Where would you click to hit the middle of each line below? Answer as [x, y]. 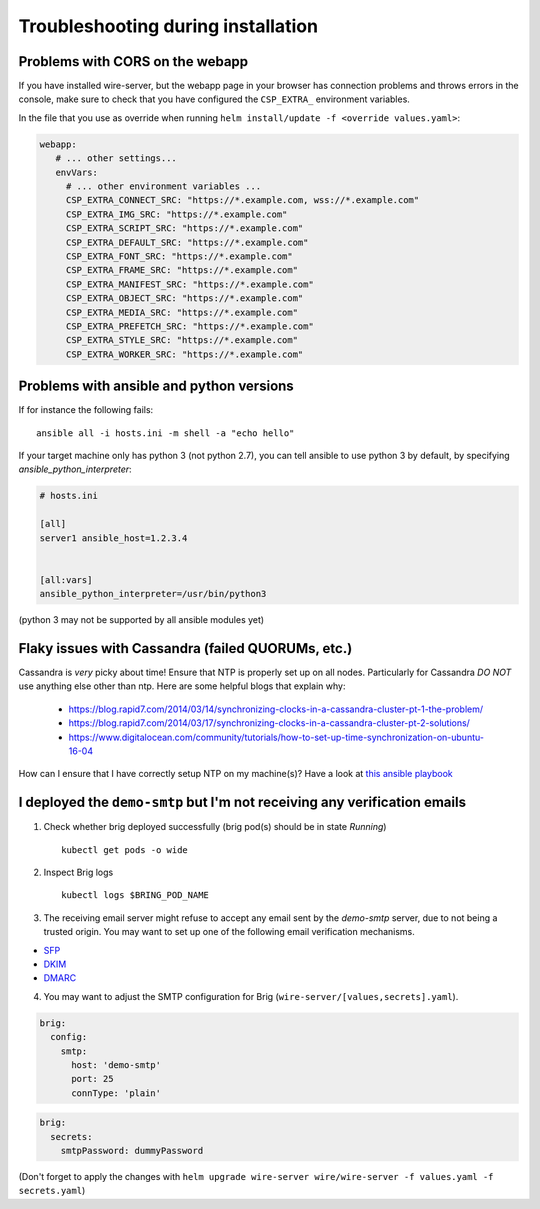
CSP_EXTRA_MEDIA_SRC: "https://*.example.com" [182, 312]
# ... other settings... [116, 158]
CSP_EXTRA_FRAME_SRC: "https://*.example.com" [182, 270]
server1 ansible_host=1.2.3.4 [113, 538]
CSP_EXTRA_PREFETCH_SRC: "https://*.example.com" [189, 326]
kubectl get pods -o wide [125, 849]
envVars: [77, 172]
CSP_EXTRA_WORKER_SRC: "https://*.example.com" [184, 354]
